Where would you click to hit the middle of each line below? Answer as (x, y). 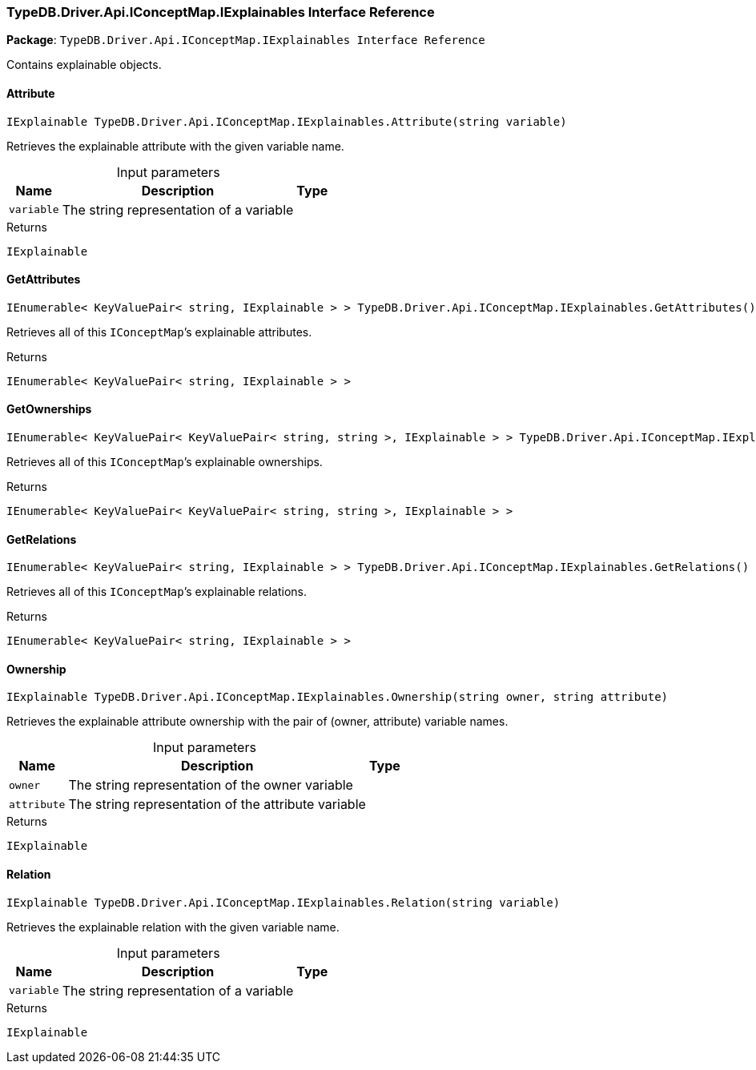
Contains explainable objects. (84, 65)
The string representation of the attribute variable (217, 805)
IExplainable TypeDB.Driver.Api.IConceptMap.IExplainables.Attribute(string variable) (287, 121)
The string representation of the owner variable (211, 785)
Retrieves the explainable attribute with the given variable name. (175, 146)
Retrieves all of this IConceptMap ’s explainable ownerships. (165, 462)
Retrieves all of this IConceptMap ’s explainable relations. (157, 592)
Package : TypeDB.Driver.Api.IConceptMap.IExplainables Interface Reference (246, 40)
